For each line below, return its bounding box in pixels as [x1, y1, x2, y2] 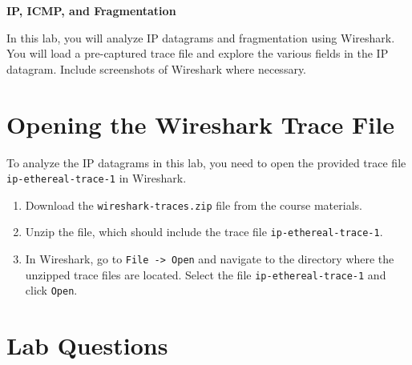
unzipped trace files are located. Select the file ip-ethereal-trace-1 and [25, 266, 386, 283]
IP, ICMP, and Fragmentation [6, 2, 176, 18]
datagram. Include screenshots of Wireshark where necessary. [6, 60, 307, 77]
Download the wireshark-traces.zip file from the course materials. [25, 196, 362, 213]
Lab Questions [6, 329, 168, 362]
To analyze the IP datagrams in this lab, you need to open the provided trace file [6, 154, 406, 170]
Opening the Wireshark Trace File [6, 107, 394, 140]
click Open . [25, 282, 78, 299]
